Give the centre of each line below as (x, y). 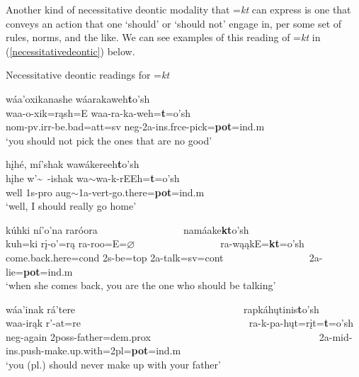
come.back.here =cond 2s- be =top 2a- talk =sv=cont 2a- (164, 257)
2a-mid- (336, 336)
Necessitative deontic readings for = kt (88, 75)
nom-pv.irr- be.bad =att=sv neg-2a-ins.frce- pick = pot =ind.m (135, 126)
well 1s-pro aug (39, 192)
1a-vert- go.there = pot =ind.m (142, 192)
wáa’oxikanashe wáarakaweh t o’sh (78, 98)
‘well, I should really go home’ (71, 206)
